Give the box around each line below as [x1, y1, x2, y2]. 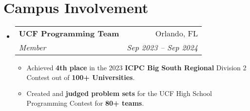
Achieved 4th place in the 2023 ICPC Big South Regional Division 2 [26, 63, 247, 73]
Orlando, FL [155, 28, 198, 39]
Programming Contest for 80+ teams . [26, 97, 144, 108]
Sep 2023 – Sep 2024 [127, 42, 198, 53]
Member [19, 42, 46, 53]
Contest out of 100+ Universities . [26, 72, 135, 82]
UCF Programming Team [19, 28, 119, 39]
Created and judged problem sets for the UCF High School [26, 88, 212, 98]
